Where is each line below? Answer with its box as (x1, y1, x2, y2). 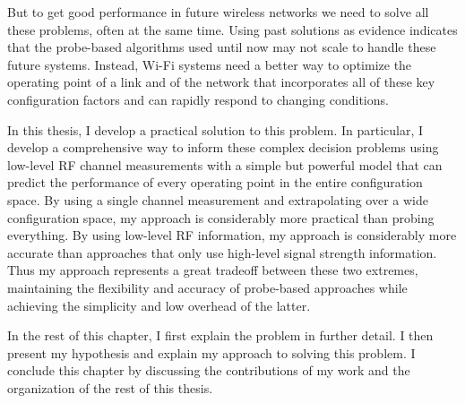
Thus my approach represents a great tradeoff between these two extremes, (7, 261, 418, 279)
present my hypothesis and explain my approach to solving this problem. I (7, 343, 416, 362)
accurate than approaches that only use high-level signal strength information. (7, 243, 437, 262)
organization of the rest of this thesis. (7, 378, 213, 397)
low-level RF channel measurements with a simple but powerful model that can (7, 155, 443, 174)
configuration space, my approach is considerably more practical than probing (7, 208, 435, 227)
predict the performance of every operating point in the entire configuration (7, 173, 423, 192)
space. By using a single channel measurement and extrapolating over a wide (7, 190, 428, 209)
